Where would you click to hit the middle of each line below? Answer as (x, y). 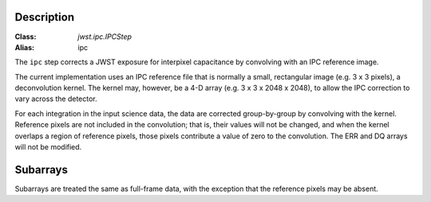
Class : (26, 37)
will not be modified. (48, 147)
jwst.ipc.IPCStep (105, 37)
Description (45, 17)
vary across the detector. (56, 99)
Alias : (25, 47)
